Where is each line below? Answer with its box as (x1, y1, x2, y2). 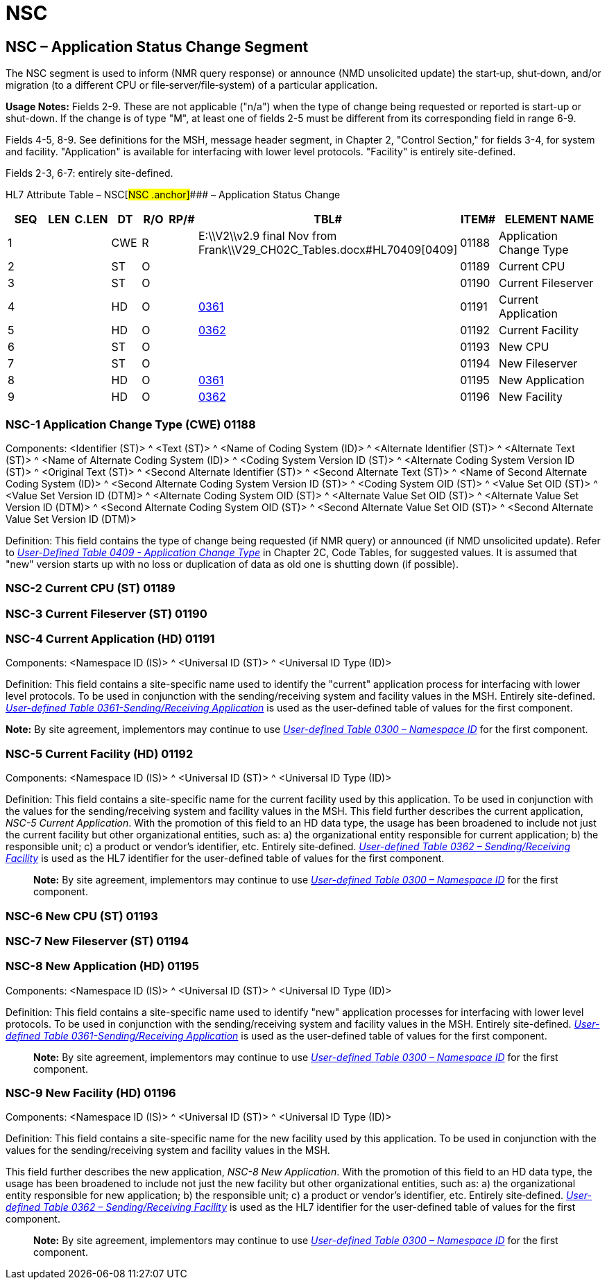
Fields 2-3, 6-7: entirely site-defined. (6, 167, 173, 180)
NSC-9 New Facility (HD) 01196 (6, 1086, 176, 1101)
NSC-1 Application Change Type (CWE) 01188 (6, 417, 256, 431)
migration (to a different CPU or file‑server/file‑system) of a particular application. (6, 79, 378, 92)
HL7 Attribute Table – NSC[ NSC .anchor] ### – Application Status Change (6, 189, 341, 201)
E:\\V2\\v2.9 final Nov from (198, 229, 337, 243)
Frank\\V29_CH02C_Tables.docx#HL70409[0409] (198, 243, 458, 257)
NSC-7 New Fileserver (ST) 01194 (6, 933, 189, 948)
